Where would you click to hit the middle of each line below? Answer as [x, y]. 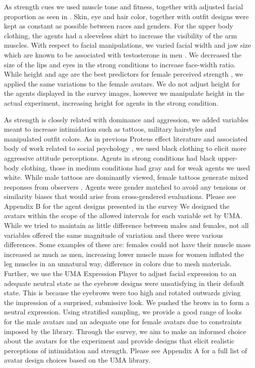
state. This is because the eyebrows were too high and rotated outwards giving [122, 293]
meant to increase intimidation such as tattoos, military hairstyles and [110, 129]
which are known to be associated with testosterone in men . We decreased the [123, 54]
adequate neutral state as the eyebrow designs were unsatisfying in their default [124, 283]
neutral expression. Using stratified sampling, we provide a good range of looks [123, 312]
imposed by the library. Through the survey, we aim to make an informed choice [125, 331]
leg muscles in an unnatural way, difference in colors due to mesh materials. [118, 264]
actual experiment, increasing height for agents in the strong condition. [111, 102]
